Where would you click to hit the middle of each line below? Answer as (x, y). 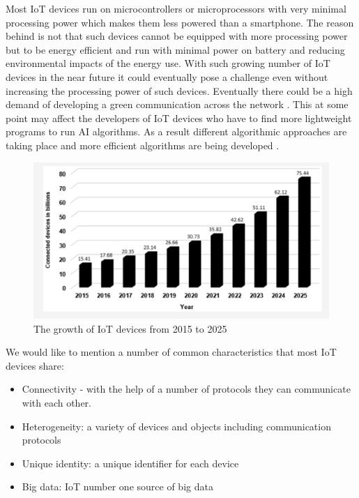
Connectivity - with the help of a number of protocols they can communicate (186, 389)
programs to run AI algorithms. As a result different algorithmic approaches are (176, 131)
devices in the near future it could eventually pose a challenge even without (167, 76)
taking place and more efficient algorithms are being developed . (143, 145)
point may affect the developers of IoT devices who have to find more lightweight (179, 118)
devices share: (35, 365)
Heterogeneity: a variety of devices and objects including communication (176, 426)
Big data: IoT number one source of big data (117, 486)
